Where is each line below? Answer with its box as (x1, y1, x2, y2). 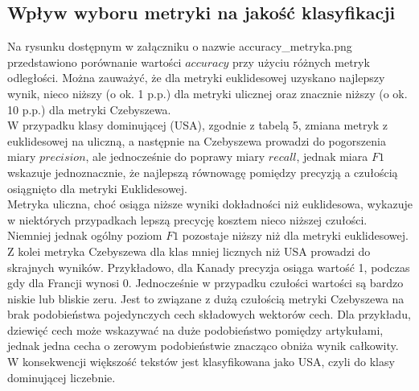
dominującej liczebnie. (7, 368, 116, 385)
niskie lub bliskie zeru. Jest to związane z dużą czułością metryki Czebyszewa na (7, 290, 405, 307)
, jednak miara (296, 148, 368, 165)
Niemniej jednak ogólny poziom (7, 227, 162, 244)
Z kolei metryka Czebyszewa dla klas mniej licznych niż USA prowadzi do (7, 242, 371, 259)
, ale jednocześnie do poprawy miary (85, 148, 265, 165)
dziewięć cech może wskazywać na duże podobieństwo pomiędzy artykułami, (7, 321, 384, 338)
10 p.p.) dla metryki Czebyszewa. (7, 101, 171, 117)
